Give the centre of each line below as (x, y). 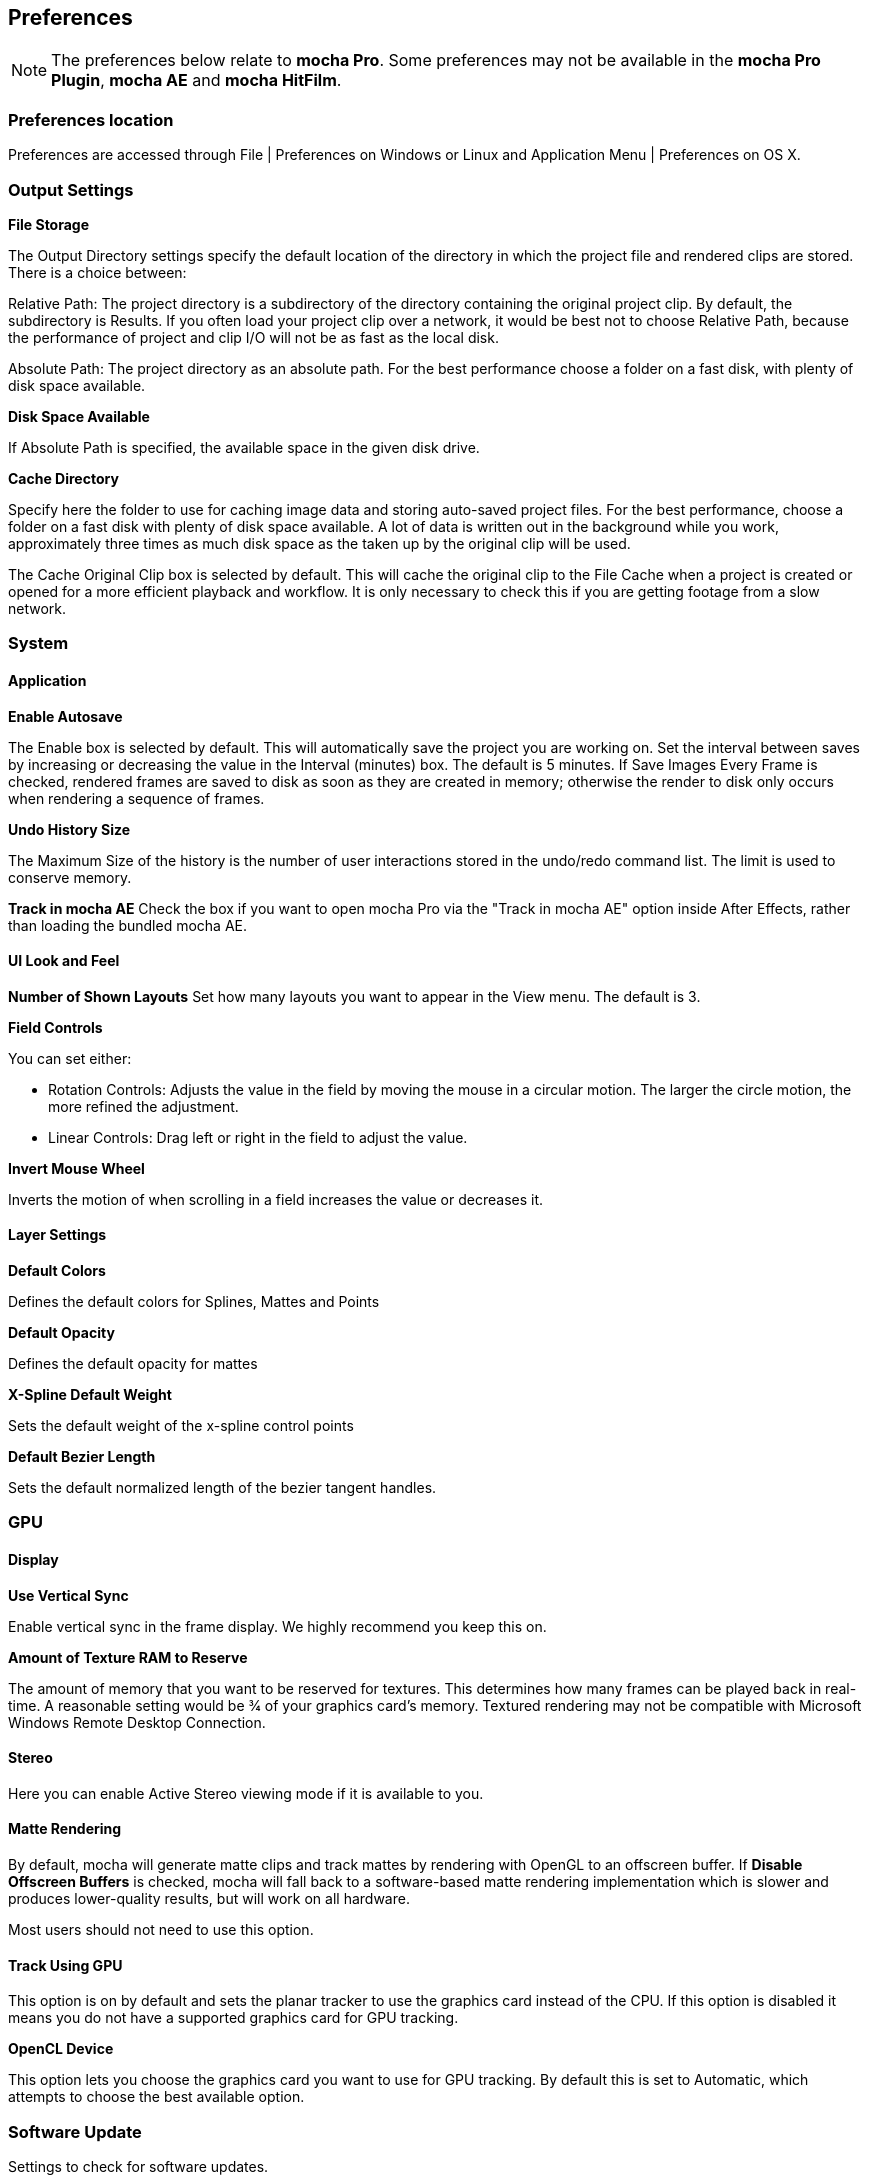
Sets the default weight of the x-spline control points (181, 1425)
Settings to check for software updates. (138, 2166)
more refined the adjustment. (143, 1106)
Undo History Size (69, 829)
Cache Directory (63, 478)
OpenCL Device (61, 2049)
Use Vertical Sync (68, 1595)
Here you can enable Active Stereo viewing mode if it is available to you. (246, 1793)
